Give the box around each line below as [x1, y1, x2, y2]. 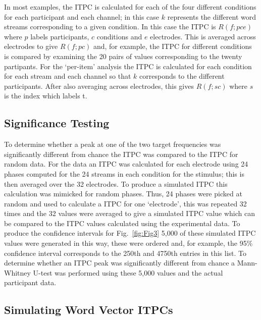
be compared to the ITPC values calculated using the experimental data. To [4, 218, 240, 228]
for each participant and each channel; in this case [4, 11, 160, 22]
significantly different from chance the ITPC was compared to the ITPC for [4, 148, 238, 159]
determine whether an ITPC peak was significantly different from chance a [4, 257, 235, 268]
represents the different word [167, 11, 256, 22]
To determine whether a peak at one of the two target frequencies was [4, 139, 221, 149]
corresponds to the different [139, 71, 225, 81]
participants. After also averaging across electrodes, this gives [4, 80, 194, 91]
